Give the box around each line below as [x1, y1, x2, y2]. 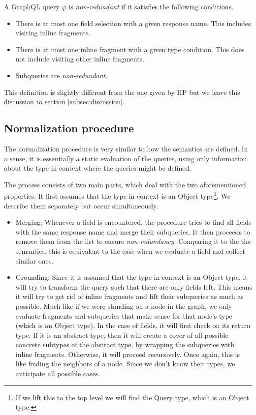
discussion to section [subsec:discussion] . [4, 96, 125, 107]
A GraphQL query [4, 1, 60, 11]
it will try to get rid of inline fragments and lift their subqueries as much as [15, 291, 244, 301]
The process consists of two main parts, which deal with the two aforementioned [4, 179, 246, 189]
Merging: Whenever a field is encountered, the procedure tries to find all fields [15, 217, 252, 227]
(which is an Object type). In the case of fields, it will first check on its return [15, 320, 251, 330]
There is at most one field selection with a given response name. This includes [15, 18, 251, 28]
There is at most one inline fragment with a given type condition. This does [15, 44, 245, 54]
